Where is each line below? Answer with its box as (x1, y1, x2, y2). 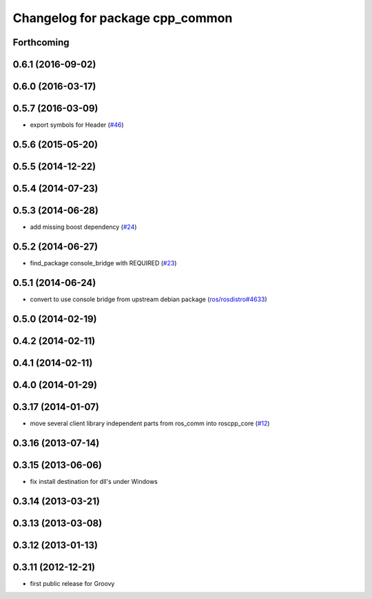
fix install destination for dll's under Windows (30, 477, 158, 485)
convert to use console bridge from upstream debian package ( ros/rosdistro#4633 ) (30, 295, 268, 303)
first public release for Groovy (30, 579, 115, 587)
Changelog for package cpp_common (12, 10, 233, 26)
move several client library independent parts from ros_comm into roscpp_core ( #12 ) (30, 419, 270, 427)
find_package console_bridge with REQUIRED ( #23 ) (30, 258, 177, 267)
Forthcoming (12, 37, 70, 48)
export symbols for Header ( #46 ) (30, 121, 124, 129)
